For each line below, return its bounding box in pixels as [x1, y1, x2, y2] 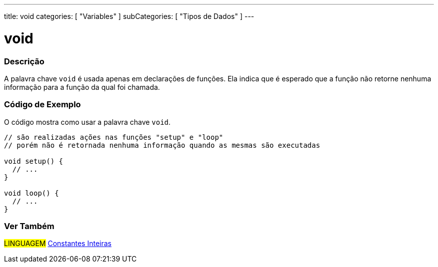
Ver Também [4, 221, 54, 231]
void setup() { [4, 157, 63, 165]
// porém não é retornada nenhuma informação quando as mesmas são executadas [4, 141, 320, 149]
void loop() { [4, 189, 59, 197]
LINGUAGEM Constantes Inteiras [4, 239, 111, 248]
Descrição [4, 56, 44, 66]
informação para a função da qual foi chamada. [4, 82, 160, 91]
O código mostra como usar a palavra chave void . [4, 117, 171, 126]
